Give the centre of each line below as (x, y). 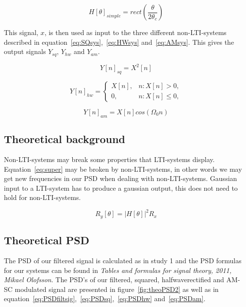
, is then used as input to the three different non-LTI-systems (135, 32)
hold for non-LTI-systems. (42, 197)
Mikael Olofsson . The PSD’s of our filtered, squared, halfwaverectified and (114, 280)
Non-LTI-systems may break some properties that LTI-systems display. (109, 159)
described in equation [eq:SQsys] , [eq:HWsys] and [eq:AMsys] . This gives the (119, 42)
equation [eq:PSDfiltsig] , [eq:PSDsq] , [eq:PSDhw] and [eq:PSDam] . (105, 298)
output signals (25, 51)
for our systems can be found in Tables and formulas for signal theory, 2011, (118, 270)
